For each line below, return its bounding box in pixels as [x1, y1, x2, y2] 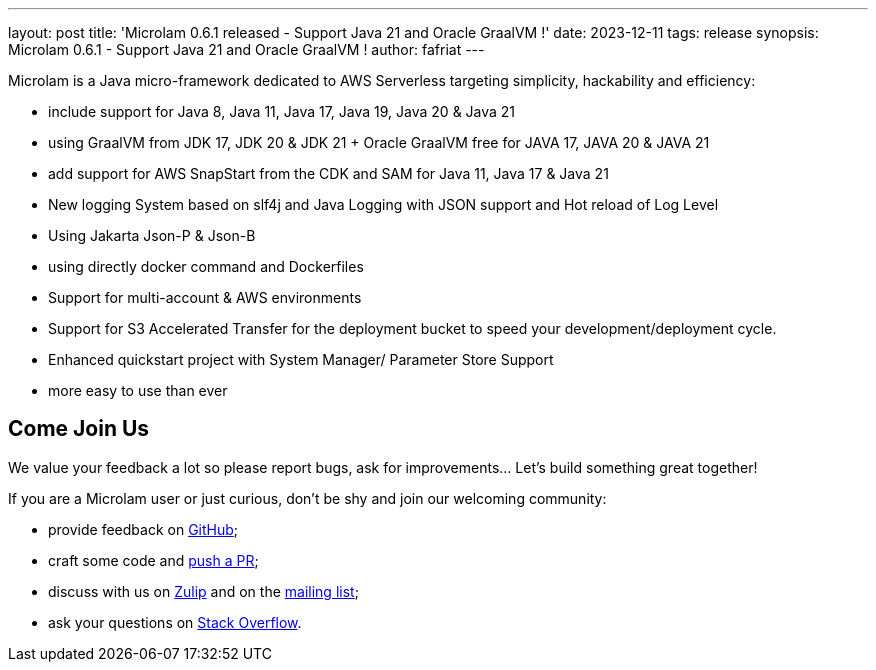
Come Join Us [8, 416, 150, 442]
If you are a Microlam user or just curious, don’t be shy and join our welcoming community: [8, 489, 607, 507]
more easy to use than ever [48, 382, 228, 399]
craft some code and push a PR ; [48, 551, 259, 569]
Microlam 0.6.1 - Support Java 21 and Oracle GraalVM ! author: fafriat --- [8, 41, 485, 58]
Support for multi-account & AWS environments [48, 289, 362, 306]
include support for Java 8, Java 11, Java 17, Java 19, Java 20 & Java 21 [48, 103, 516, 120]
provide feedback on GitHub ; [48, 520, 239, 538]
